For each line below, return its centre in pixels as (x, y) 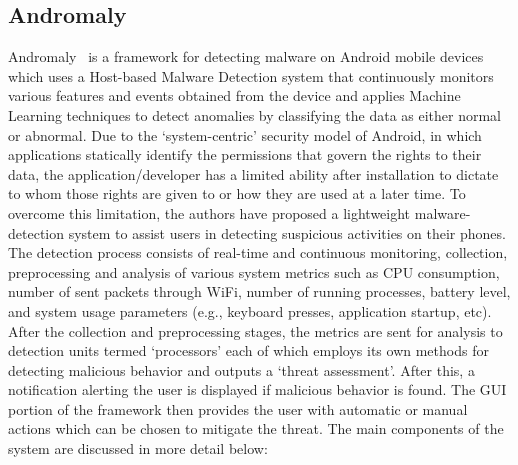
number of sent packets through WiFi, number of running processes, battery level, (259, 291)
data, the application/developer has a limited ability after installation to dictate (253, 173)
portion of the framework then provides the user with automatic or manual (238, 408)
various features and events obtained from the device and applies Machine (234, 95)
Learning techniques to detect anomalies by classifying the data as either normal (255, 114)
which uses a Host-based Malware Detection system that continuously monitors (251, 75)
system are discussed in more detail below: (138, 448)
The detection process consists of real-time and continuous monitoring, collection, (258, 252)
